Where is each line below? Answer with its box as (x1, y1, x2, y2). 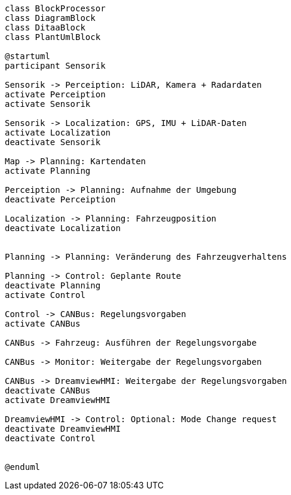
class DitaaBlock (5, 23, 85, 32)
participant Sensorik (5, 61, 106, 70)
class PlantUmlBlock (5, 32, 101, 42)
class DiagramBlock (5, 13, 96, 23)
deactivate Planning (5, 281, 101, 290)
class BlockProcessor (5, 4, 106, 13)
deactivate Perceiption (5, 195, 116, 204)
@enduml (5, 462, 41, 472)
